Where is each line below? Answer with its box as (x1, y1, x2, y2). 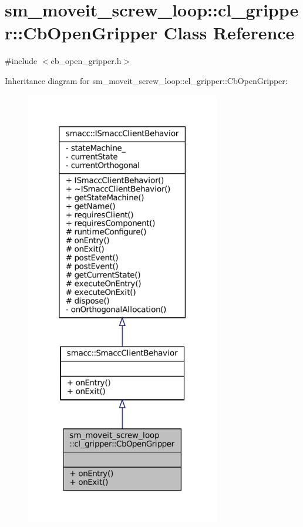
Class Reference (163, 21, 295, 45)
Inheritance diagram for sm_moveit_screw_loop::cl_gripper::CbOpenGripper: (5, 74, 288, 86)
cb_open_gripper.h (51, 55, 122, 67)
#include (5, 55, 38, 67)
